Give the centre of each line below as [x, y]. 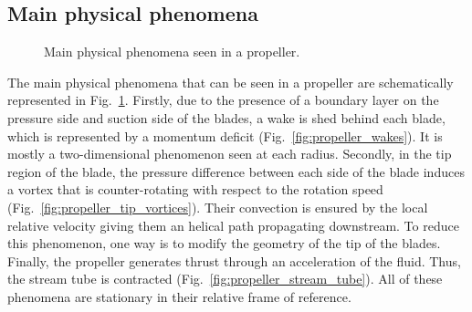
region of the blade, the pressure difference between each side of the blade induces [236, 171]
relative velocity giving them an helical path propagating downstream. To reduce [233, 225]
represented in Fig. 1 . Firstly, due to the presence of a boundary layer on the [223, 100]
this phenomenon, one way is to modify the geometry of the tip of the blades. [224, 243]
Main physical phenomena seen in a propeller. [172, 52]
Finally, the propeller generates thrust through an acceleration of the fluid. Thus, [234, 260]
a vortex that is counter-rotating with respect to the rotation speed [195, 189]
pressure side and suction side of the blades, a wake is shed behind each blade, [226, 117]
